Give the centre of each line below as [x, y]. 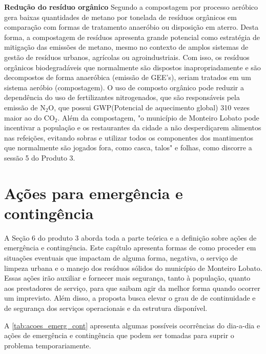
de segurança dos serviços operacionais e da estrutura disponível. [106, 308]
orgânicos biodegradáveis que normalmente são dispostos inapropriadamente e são [132, 67]
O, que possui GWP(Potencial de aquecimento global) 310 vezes [149, 107]
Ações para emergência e [94, 193]
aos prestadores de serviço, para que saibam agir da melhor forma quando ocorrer [132, 288]
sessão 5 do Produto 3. [40, 157]
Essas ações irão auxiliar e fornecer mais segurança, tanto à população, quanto [127, 278]
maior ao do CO [29, 117]
